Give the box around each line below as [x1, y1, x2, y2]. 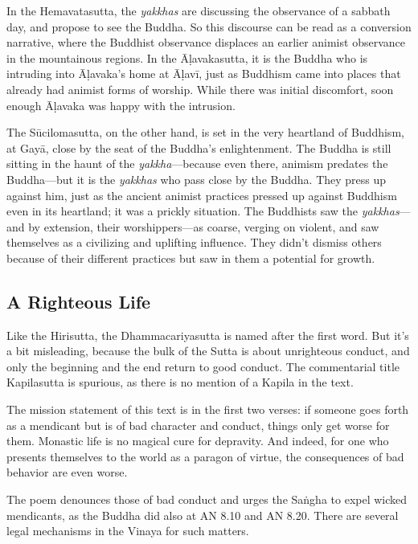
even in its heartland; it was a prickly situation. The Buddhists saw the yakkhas [6, 202, 400, 219]
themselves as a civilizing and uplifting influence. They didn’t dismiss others [6, 234, 382, 251]
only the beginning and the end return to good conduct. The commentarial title [6, 358, 400, 374]
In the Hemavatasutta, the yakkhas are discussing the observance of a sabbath [6, 2, 391, 18]
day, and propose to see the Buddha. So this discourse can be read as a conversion [6, 18, 412, 35]
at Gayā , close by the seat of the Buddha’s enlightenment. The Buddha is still [6, 139, 391, 156]
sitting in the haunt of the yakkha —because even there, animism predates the [6, 155, 388, 172]
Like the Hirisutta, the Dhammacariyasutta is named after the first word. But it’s [6, 326, 409, 343]
